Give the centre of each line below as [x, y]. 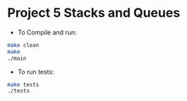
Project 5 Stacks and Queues [94, 13]
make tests [23, 85]
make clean [23, 45]
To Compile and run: [47, 32]
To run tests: [36, 72]
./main [17, 58]
